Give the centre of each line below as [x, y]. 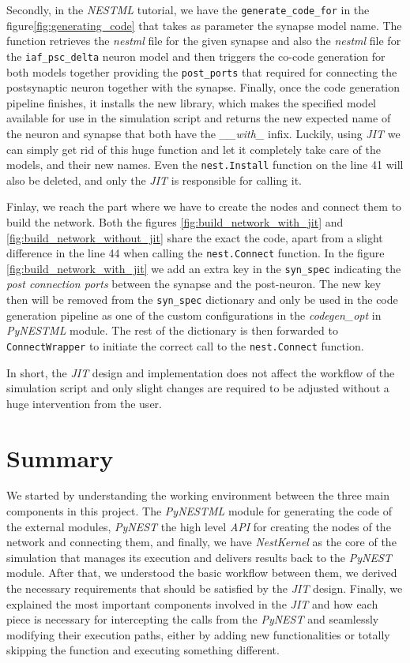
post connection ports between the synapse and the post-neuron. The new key [194, 284]
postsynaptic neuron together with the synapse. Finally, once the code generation [203, 87]
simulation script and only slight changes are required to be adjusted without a [198, 388]
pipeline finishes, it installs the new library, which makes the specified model [191, 102]
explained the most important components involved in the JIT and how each [192, 603]
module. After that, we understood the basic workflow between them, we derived [202, 573]
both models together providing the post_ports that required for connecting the [202, 71]
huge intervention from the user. [84, 403]
